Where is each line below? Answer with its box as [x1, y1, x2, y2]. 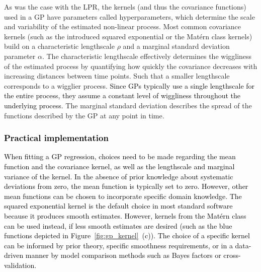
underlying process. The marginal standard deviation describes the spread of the [4, 100, 252, 110]
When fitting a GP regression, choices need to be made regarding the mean [4, 151, 236, 162]
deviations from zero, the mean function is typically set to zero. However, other [4, 181, 248, 191]
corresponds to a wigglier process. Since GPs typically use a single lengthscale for [4, 80, 255, 91]
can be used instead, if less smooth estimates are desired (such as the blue [4, 220, 232, 231]
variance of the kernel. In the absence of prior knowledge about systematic [4, 171, 233, 181]
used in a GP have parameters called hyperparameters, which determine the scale [4, 11, 255, 22]
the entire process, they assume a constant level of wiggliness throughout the [4, 90, 241, 101]
